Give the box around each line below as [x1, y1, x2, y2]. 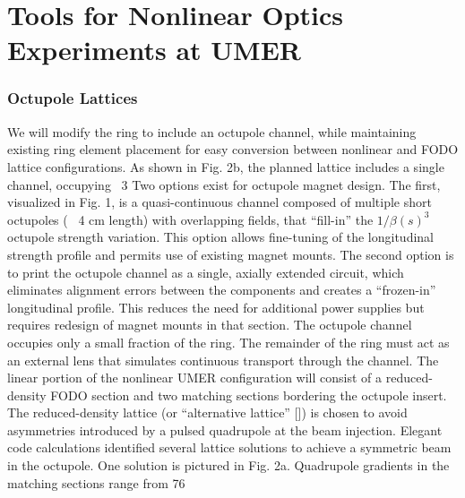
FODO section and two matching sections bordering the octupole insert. [50, 385, 447, 404]
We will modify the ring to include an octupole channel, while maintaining [7, 122, 417, 141]
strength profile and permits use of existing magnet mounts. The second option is [7, 245, 454, 263]
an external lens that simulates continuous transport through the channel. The [7, 350, 439, 369]
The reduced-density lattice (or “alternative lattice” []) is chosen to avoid [7, 403, 408, 422]
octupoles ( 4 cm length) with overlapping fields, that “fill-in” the [7, 210, 374, 228]
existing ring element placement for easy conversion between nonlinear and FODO [7, 140, 459, 159]
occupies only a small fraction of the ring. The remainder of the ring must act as [7, 332, 450, 351]
